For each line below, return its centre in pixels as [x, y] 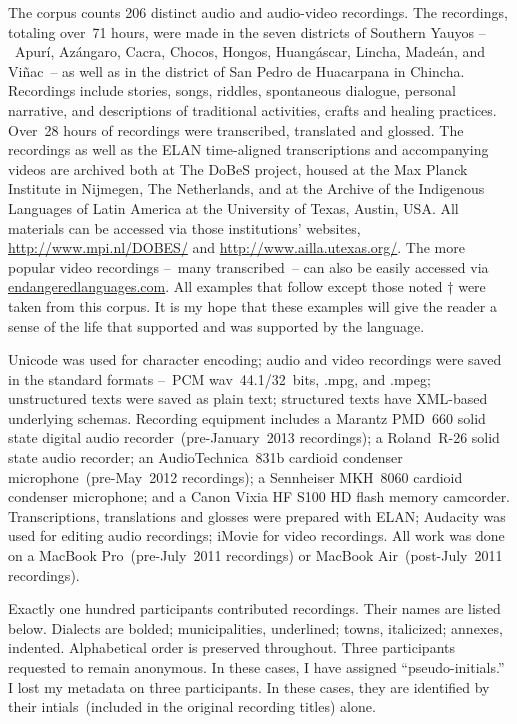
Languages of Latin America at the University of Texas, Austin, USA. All [233, 207]
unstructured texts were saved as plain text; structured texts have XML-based [248, 398]
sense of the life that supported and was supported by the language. [216, 325]
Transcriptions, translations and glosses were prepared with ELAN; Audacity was [257, 515]
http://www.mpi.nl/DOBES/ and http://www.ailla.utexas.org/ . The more [236, 247]
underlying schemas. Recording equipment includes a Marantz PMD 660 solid [247, 417]
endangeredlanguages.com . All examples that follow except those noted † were [247, 286]
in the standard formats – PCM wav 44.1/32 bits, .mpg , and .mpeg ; [219, 378]
